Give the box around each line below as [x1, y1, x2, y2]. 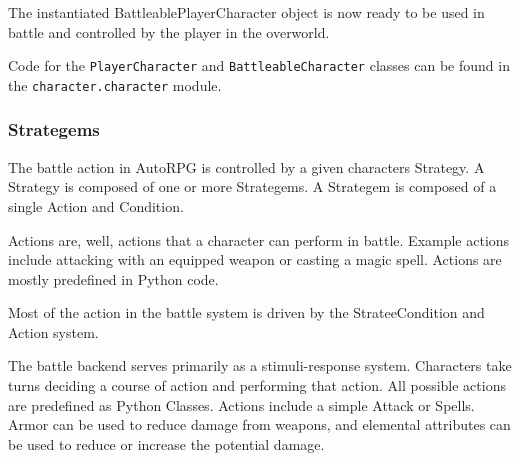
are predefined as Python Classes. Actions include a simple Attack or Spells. [8, 394, 475, 415]
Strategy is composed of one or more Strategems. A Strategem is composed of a [8, 176, 497, 197]
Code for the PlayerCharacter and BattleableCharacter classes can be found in [8, 55, 510, 76]
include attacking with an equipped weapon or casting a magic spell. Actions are [8, 249, 502, 270]
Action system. [8, 321, 99, 342]
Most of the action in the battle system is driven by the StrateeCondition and [8, 302, 485, 323]
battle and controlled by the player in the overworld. [8, 21, 330, 42]
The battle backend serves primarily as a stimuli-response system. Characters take [8, 355, 512, 376]
